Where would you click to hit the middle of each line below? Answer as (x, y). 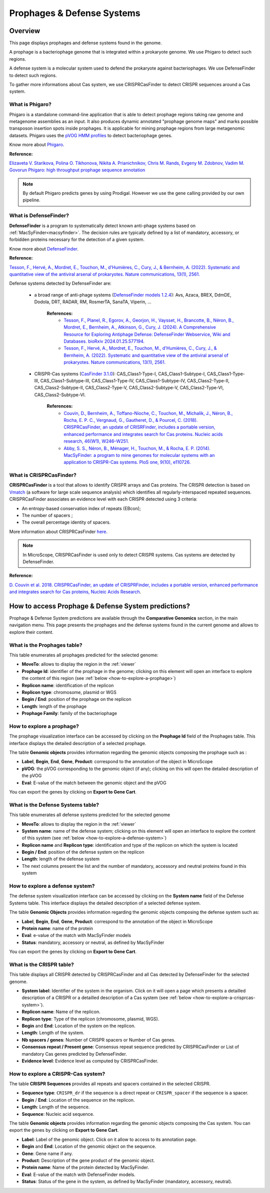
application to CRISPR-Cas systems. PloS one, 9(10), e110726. (127, 462)
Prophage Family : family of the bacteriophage (69, 713)
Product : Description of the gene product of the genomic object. (88, 1160)
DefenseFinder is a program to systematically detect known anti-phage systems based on (102, 225)
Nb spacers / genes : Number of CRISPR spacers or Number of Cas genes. (99, 1040)
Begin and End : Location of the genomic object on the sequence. (89, 1146)
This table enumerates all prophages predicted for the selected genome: (84, 655)
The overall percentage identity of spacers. (66, 522)
